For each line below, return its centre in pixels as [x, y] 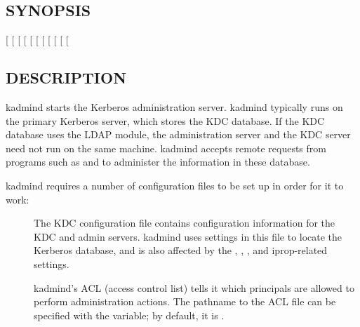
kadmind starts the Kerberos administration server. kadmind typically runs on [174, 107]
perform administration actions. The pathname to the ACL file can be [185, 301]
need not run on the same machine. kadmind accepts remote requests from [166, 148]
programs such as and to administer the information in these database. [158, 162]
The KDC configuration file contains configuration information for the [185, 223]
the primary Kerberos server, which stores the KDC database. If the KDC [165, 120]
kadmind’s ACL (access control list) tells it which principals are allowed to [194, 287]
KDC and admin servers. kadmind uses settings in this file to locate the [188, 236]
